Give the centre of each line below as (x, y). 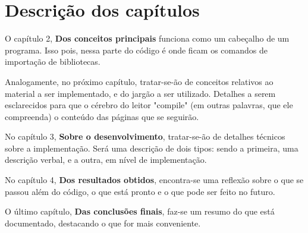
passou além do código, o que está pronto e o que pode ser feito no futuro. (140, 191)
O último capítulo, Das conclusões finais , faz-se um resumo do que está (140, 211)
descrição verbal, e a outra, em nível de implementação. (106, 160)
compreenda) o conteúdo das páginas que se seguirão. (102, 116)
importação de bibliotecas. (53, 62)
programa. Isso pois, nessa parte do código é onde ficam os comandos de (136, 50)
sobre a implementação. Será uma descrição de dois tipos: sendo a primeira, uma (152, 148)
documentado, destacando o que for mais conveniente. (103, 223)
